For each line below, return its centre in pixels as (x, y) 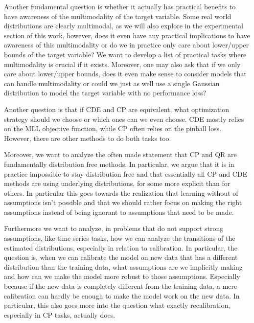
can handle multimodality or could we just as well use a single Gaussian (112, 83)
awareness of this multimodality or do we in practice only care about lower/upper (127, 45)
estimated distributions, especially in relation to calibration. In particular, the (121, 247)
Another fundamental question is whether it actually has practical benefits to (120, 6)
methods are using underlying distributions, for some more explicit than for (117, 183)
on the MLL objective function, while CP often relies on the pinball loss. (113, 128)
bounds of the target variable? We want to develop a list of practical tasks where (125, 54)
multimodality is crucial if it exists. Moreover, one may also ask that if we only (122, 64)
